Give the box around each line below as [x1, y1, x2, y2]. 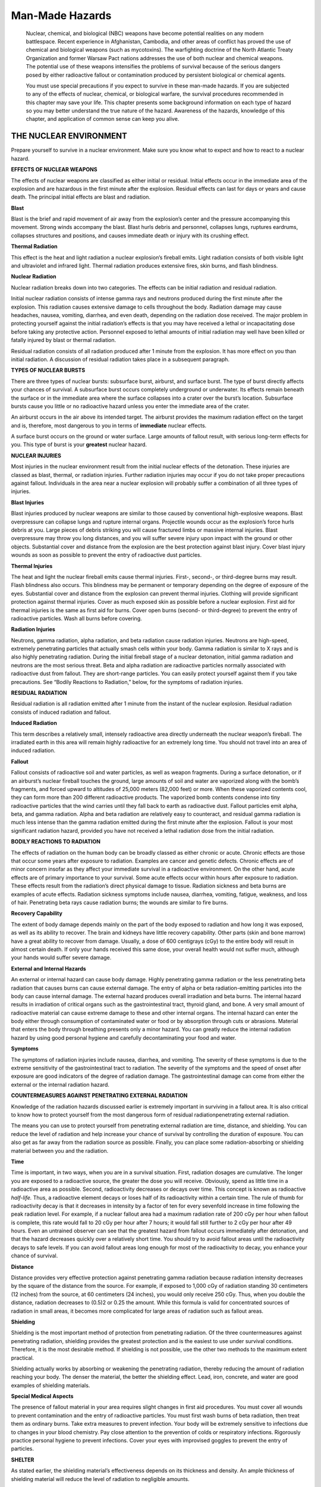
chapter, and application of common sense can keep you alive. [26, 115, 180, 123]
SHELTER [11, 1456, 34, 1463]
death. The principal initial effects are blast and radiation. [11, 193, 151, 200]
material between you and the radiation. [11, 1147, 109, 1154]
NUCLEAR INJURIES [11, 452, 62, 459]
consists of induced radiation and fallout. [11, 708, 111, 716]
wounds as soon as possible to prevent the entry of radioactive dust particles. [11, 551, 202, 559]
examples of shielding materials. [11, 1382, 90, 1389]
